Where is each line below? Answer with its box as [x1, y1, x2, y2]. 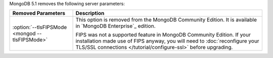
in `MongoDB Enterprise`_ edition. [75, 22, 156, 29]
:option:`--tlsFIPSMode [12, 24, 67, 31]
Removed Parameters [12, 10, 66, 17]
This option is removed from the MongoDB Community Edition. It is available [75, 16, 257, 23]
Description [75, 10, 105, 17]
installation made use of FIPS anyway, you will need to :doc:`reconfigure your [75, 37, 260, 44]
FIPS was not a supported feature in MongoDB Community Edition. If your [75, 31, 251, 38]
